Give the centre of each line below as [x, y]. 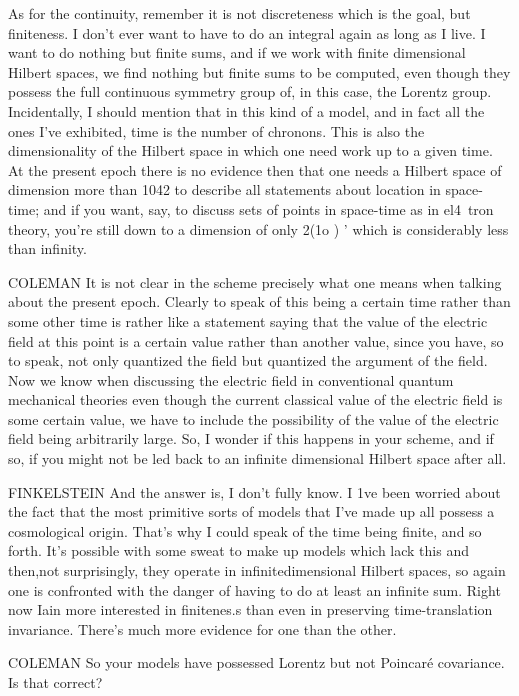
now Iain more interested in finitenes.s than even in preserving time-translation [250, 609]
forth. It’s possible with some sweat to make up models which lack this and [238, 550]
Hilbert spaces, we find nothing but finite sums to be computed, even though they [259, 71]
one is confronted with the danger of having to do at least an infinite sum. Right [254, 589]
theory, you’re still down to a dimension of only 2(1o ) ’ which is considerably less [258, 228]
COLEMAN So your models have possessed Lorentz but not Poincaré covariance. [256, 662]
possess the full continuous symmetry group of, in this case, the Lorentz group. [250, 91]
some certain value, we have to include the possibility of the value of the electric [253, 418]
